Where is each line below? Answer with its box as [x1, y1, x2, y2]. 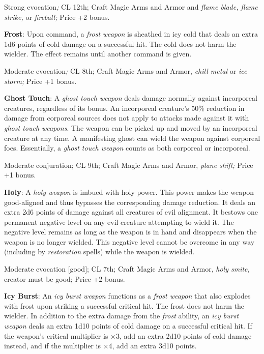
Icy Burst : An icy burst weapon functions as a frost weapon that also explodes [4, 290, 251, 301]
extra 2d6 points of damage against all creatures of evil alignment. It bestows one [4, 206, 258, 217]
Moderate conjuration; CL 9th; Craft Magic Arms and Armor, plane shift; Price [4, 159, 253, 170]
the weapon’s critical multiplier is [4, 330, 108, 341]
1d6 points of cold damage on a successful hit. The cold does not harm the [4, 38, 237, 49]
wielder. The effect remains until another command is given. [4, 48, 192, 59]
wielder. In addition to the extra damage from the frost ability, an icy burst [4, 310, 239, 321]
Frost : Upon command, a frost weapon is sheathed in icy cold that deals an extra [4, 28, 258, 39]
